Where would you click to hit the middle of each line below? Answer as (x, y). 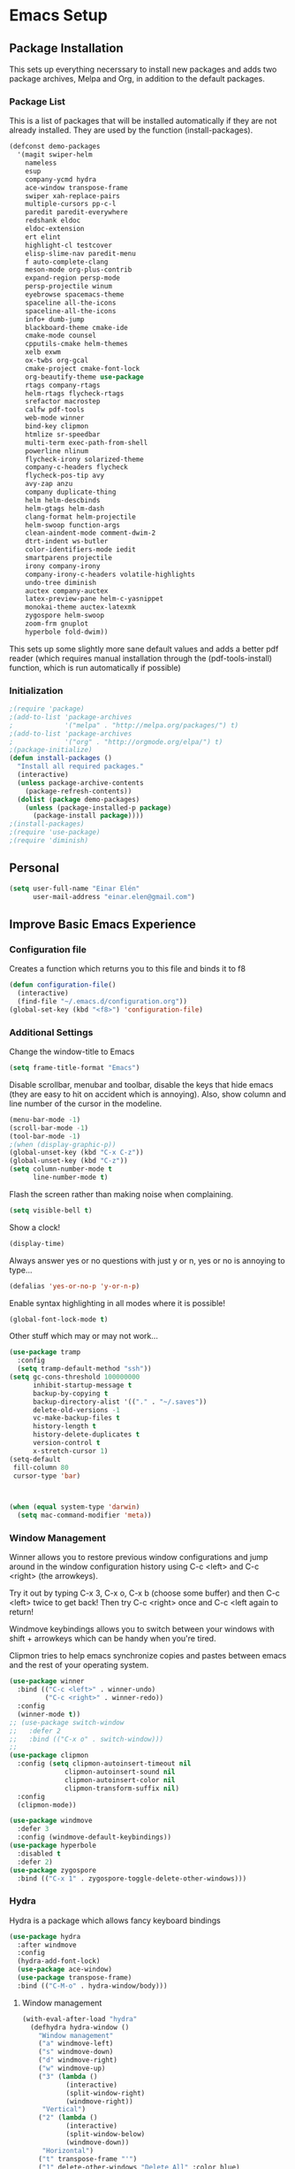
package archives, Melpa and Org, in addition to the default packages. (137, 79)
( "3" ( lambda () (68, 2076)
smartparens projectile (69, 558)
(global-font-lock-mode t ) (59, 1319)
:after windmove (47, 1945)
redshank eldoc (53, 221)
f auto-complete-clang (67, 262)
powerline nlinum (57, 451)
